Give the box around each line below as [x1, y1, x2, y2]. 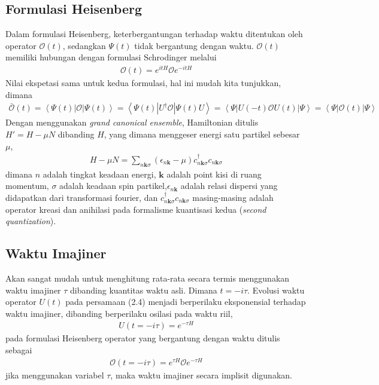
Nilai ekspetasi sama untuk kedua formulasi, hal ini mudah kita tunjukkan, [5, 77, 281, 89]
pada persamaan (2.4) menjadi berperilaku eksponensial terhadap [65, 295, 306, 308]
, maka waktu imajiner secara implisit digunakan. [110, 368, 292, 381]
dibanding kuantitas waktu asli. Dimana [70, 283, 217, 296]
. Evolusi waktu [247, 283, 305, 296]
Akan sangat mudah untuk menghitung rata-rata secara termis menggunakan [5, 271, 290, 284]
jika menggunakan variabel [5, 368, 104, 381]
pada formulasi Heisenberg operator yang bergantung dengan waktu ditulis [5, 332, 280, 344]
